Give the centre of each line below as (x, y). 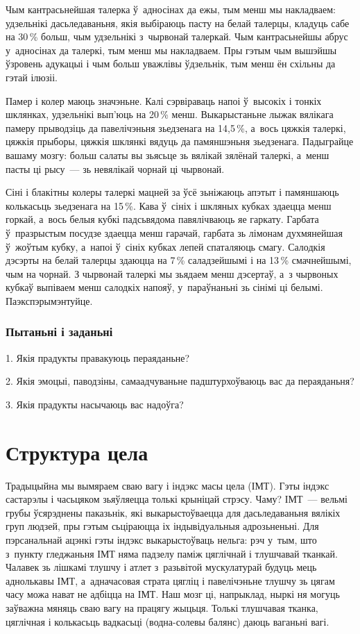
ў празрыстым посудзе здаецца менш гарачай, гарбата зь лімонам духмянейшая (174, 232)
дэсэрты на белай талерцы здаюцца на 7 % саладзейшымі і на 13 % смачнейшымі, (179, 260)
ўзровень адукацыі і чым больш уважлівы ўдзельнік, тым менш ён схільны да (171, 64)
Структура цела (77, 452)
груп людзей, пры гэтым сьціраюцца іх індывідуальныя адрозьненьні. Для (162, 526)
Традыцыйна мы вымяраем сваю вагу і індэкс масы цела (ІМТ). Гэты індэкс (168, 485)
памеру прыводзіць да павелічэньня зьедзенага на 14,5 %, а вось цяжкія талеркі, (176, 127)
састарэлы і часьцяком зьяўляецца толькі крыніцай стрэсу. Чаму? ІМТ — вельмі (177, 499)
